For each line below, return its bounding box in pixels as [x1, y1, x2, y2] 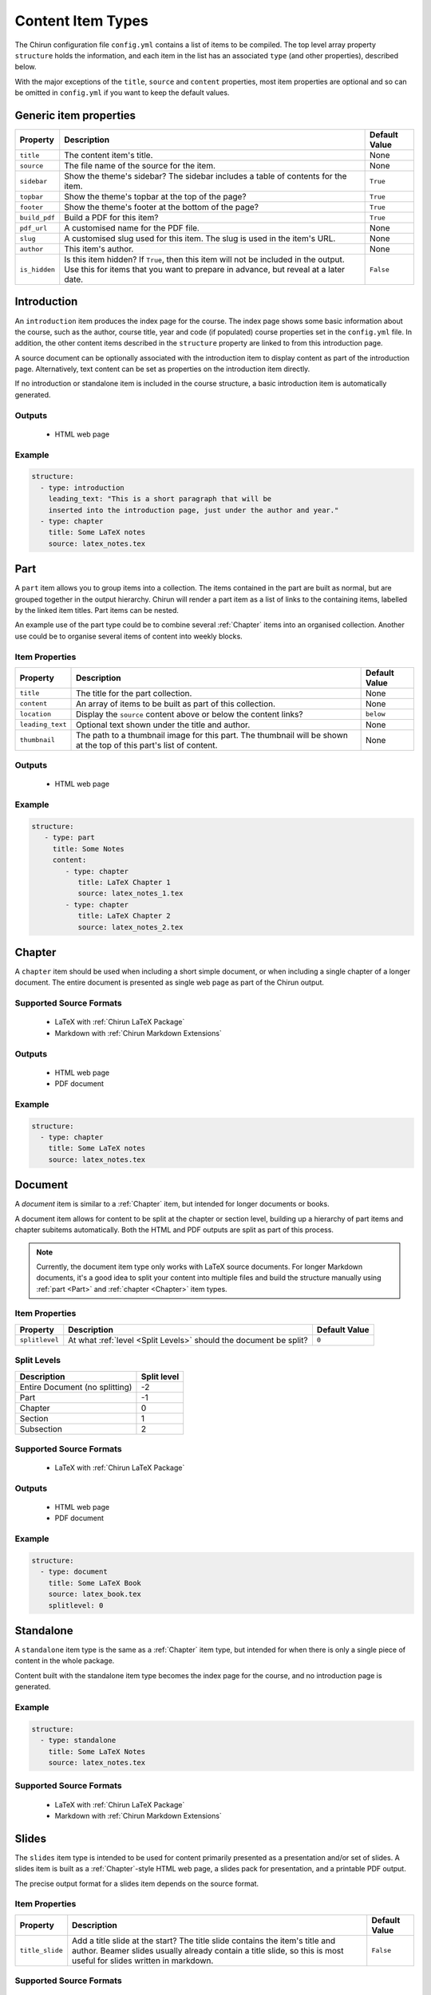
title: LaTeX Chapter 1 [77, 878, 171, 887]
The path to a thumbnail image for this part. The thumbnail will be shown [76, 729, 349, 741]
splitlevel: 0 [48, 1601, 104, 1610]
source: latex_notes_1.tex [77, 889, 184, 898]
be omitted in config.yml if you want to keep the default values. [14, 88, 230, 97]
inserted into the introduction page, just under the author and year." [48, 505, 339, 515]
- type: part [44, 833, 96, 842]
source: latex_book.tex [48, 1590, 141, 1599]
